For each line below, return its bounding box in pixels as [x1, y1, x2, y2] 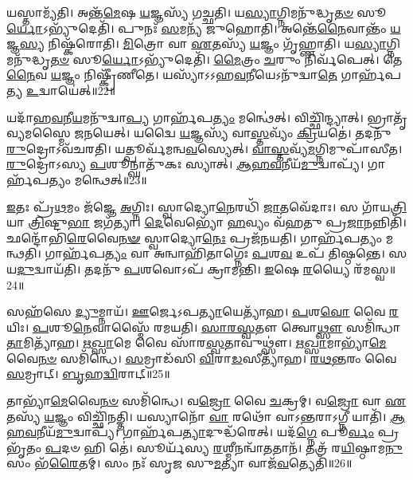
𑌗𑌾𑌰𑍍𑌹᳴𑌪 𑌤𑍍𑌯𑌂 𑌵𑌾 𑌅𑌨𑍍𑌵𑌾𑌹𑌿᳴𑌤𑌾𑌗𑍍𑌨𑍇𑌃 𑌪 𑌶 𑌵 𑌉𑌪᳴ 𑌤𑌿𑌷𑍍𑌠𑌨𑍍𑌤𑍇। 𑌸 [45, 245, 407, 262]
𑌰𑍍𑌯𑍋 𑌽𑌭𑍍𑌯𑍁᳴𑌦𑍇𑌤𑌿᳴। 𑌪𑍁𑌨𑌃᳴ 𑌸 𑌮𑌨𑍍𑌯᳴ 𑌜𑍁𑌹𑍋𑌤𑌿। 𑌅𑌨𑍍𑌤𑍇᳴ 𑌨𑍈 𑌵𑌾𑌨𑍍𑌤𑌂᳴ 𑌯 [6, 19, 401, 36]
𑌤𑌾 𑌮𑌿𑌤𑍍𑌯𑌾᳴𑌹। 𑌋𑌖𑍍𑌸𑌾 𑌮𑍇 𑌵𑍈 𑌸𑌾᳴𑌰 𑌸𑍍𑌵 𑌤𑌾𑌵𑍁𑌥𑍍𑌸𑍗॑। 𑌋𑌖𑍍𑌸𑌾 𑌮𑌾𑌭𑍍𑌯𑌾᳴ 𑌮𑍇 [6, 334, 387, 351]
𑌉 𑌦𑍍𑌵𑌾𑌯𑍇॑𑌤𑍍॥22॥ [26, 81, 116, 98]
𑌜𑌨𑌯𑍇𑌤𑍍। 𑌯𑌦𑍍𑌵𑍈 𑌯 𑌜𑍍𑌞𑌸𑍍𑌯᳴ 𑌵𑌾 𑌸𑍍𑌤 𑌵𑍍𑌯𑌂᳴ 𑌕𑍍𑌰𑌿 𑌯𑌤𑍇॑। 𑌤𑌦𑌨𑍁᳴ [74, 124, 392, 141]
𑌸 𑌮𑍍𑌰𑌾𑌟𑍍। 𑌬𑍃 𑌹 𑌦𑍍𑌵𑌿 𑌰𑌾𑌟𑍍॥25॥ [6, 365, 170, 382]
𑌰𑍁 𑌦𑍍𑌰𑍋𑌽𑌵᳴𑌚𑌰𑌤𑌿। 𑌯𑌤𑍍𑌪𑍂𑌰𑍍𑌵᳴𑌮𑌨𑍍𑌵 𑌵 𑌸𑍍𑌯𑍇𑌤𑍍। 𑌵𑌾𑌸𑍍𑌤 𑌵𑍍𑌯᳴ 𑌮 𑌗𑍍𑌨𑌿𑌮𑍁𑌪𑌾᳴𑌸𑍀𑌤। [6, 140, 403, 156]
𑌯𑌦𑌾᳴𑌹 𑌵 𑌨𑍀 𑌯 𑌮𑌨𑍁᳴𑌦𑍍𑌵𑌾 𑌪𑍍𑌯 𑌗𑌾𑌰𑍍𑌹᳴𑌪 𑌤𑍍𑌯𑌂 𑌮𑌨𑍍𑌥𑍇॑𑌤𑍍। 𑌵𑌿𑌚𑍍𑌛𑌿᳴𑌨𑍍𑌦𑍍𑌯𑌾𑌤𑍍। [6, 108, 364, 125]
